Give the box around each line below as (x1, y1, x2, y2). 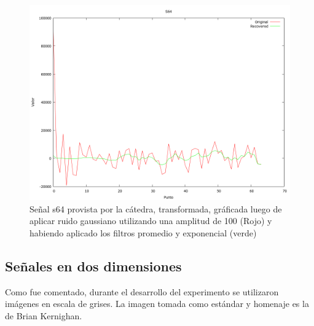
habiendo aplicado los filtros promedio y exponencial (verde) (29, 226, 257, 239)
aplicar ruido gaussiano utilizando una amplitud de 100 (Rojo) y (29, 214, 272, 227)
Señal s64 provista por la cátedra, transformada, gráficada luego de (29, 202, 282, 215)
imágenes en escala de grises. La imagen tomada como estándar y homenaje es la (5, 297, 309, 310)
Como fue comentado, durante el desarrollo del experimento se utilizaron (5, 285, 279, 298)
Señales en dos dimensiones (5, 256, 182, 275)
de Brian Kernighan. (5, 309, 82, 322)
